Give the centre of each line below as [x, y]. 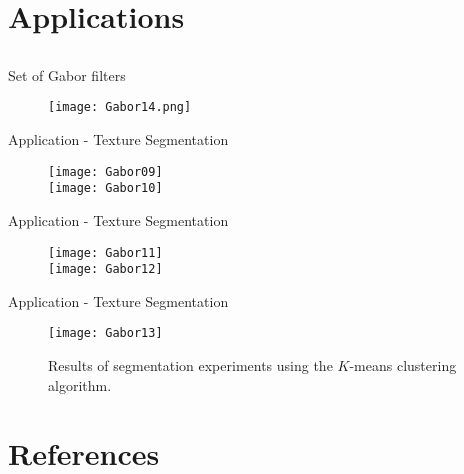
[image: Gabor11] [105, 252]
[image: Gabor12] [105, 269]
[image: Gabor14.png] [120, 107]
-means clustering [403, 365]
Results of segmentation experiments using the [190, 365]
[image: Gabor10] [105, 188]
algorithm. [80, 384]
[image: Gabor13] [105, 333]
